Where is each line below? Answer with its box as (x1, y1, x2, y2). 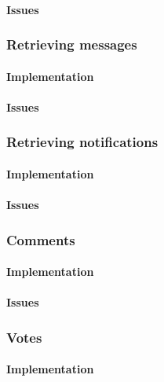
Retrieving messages (6, 35, 137, 54)
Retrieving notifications (6, 132, 159, 152)
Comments (6, 230, 75, 249)
